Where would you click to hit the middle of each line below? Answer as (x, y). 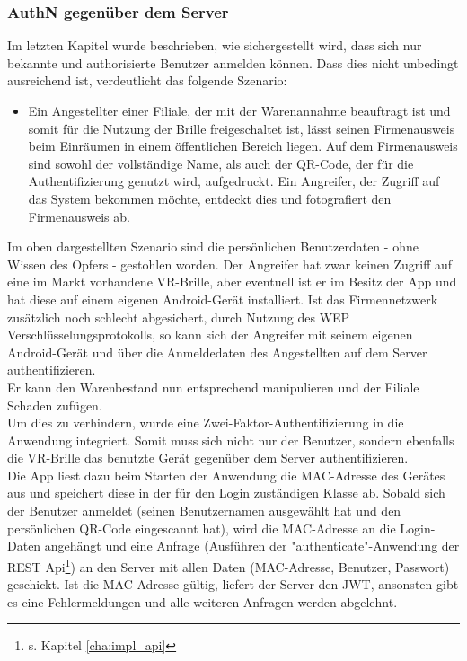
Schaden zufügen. (55, 405)
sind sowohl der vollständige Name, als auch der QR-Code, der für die (221, 163)
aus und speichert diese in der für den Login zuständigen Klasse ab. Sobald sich (226, 493)
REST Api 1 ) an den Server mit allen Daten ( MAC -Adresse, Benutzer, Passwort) (229, 565)
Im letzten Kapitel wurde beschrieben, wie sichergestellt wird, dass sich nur (215, 45)
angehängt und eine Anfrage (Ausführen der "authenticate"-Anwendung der (252, 546)
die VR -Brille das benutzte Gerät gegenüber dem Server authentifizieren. (208, 458)
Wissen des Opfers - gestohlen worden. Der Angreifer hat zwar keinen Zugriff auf (230, 264)
